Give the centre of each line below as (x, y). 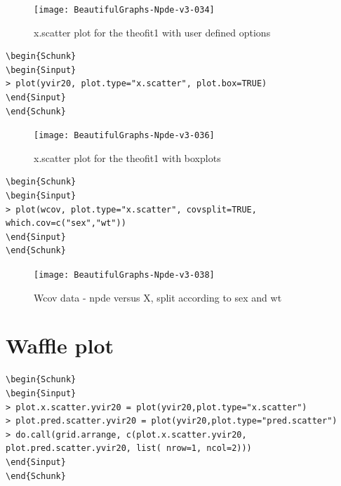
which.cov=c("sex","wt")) (66, 223)
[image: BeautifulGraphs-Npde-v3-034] (124, 10)
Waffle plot (60, 345)
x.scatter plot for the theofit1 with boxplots (127, 157)
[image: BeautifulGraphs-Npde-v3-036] (124, 136)
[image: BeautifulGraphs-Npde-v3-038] (124, 275)
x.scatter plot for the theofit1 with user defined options (152, 32)
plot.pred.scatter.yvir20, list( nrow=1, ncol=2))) (129, 448)
